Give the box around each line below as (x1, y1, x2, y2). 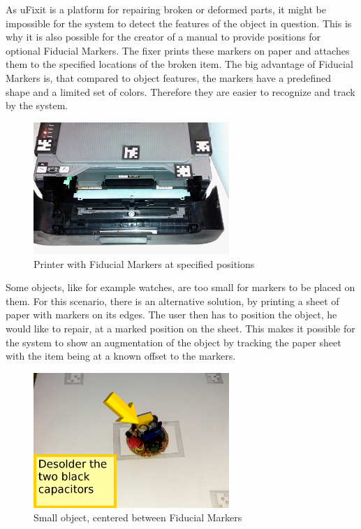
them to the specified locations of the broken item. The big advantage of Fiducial (6, 57, 353, 71)
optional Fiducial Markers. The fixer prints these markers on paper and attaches (6, 43, 350, 57)
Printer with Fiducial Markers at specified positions (34, 256, 255, 271)
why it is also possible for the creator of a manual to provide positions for (6, 29, 321, 44)
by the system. (6, 98, 68, 113)
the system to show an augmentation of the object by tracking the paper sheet (6, 334, 341, 349)
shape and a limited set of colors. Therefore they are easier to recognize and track (6, 84, 355, 99)
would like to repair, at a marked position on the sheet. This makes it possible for (6, 321, 355, 335)
